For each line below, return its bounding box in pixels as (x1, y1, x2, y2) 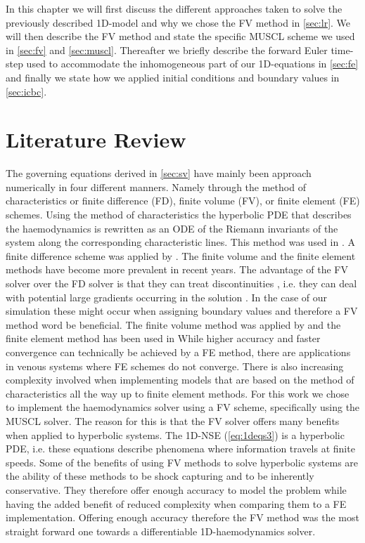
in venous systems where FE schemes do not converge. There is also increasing (6, 358, 344, 373)
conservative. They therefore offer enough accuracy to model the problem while (6, 482, 347, 497)
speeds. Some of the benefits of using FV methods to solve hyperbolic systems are (6, 454, 359, 469)
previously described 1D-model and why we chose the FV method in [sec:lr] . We (6, 15, 351, 30)
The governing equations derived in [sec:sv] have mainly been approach (6, 166, 312, 181)
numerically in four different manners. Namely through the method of (6, 179, 306, 194)
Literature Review (6, 125, 186, 154)
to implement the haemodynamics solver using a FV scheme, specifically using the (6, 400, 360, 414)
